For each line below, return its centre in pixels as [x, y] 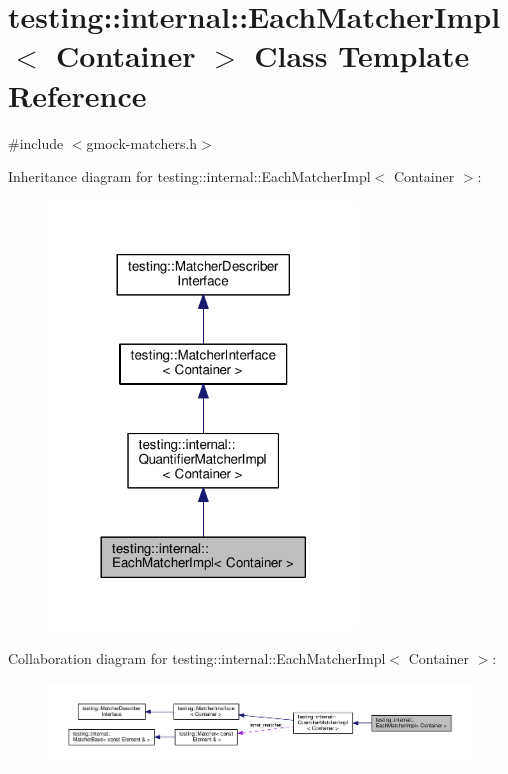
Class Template [362, 55]
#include [36, 142]
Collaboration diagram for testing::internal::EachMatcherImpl [197, 658]
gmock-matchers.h [142, 142]
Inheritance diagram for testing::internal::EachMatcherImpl [189, 176]
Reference [77, 94]
